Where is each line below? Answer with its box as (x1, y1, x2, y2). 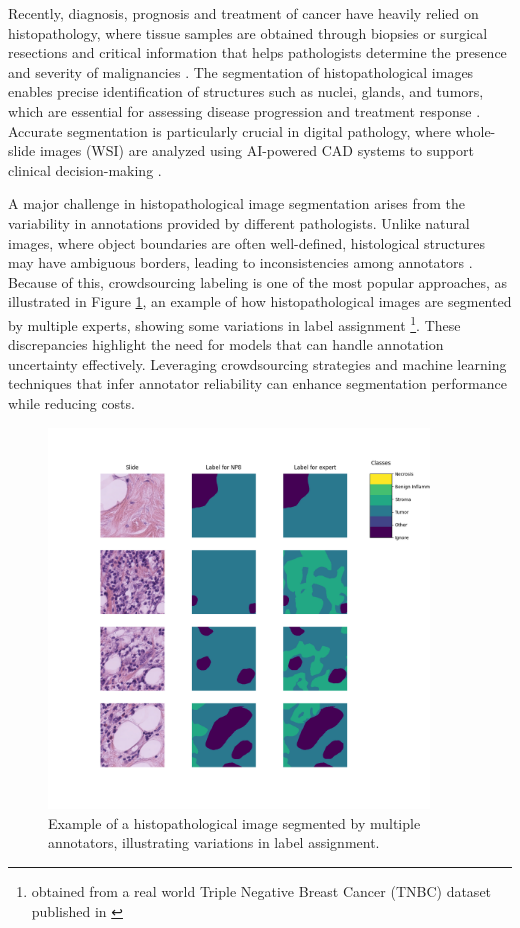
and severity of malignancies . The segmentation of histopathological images (8, 61, 474, 82)
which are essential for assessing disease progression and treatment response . (8, 100, 481, 121)
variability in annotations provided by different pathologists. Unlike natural (8, 212, 470, 233)
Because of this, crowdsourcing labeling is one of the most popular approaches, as (8, 271, 508, 292)
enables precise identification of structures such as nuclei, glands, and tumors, (8, 81, 484, 102)
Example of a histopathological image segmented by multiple (48, 812, 421, 833)
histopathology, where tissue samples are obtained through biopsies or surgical (8, 22, 488, 43)
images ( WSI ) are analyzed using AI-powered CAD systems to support (39, 140, 474, 161)
